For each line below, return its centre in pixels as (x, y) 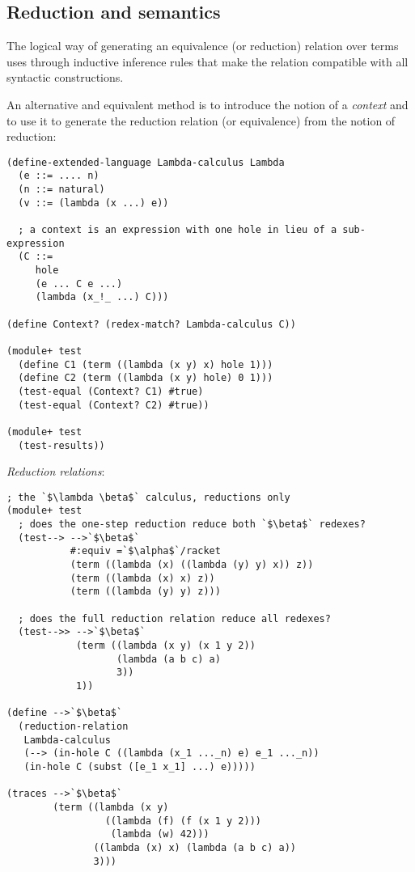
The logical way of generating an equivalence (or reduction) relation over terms (203, 46)
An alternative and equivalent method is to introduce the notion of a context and (207, 104)
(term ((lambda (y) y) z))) (145, 592)
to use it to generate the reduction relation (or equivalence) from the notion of (201, 120)
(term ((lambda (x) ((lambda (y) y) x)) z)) (192, 565)
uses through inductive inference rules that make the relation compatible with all (207, 61)
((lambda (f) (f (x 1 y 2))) (183, 821)
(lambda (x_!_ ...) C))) (102, 297)
